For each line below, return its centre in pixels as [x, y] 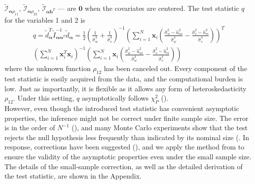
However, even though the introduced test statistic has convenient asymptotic [122, 108]
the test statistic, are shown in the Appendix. [73, 176]
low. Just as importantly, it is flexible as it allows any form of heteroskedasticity [126, 88]
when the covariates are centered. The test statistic [162, 8]
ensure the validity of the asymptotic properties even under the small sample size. [128, 157]
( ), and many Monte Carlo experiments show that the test [160, 128]
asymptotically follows [115, 98]
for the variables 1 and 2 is [45, 19]
